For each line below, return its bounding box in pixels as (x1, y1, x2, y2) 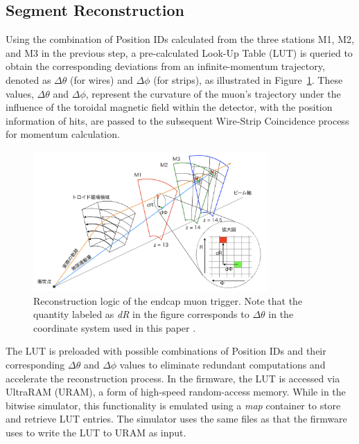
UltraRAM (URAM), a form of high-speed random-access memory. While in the (6, 384, 346, 399)
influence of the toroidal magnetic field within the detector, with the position (6, 100, 333, 114)
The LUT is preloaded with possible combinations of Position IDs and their (6, 344, 326, 358)
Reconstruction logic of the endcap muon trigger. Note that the (33, 293, 303, 308)
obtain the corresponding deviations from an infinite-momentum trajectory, (6, 59, 325, 73)
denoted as (6, 72, 51, 87)
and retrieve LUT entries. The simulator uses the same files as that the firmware (6, 411, 347, 426)
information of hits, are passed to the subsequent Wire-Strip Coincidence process (6, 113, 349, 127)
